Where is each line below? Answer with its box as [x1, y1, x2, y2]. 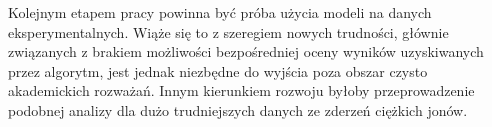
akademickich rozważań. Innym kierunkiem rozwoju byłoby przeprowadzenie [8, 80, 475, 101]
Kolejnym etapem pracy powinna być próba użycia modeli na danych [8, 2, 432, 22]
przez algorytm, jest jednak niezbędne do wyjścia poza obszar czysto [8, 60, 428, 81]
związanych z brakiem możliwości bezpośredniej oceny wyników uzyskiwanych [8, 41, 484, 62]
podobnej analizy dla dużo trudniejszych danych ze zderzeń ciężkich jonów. [8, 99, 468, 120]
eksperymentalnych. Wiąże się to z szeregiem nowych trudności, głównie [8, 21, 449, 42]
